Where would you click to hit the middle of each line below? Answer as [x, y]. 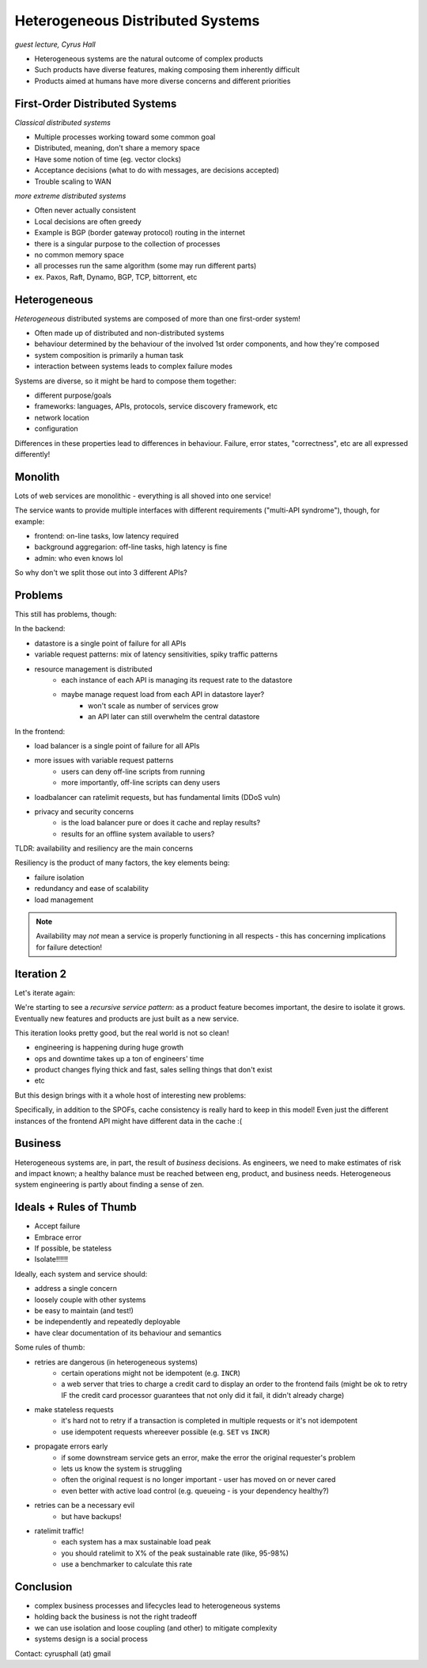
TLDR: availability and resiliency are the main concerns [104, 848]
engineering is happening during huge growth [109, 1047]
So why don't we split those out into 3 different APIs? [101, 573]
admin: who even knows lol [79, 558]
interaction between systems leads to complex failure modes [134, 366]
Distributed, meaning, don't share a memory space [117, 148]
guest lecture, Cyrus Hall [55, 44]
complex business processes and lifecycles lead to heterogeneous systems [157, 1606]
